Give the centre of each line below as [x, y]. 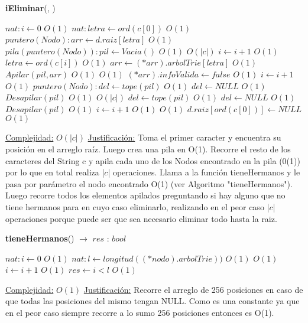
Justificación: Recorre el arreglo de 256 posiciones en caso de [193, 289]
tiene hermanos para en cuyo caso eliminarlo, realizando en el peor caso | [137, 206]
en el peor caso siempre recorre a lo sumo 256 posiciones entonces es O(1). [140, 313]
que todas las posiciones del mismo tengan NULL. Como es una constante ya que [153, 301]
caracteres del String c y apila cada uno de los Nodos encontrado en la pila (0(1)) [153, 160]
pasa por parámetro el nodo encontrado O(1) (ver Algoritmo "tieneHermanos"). [149, 183]
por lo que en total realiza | [55, 172]
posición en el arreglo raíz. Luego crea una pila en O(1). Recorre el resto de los [148, 149]
